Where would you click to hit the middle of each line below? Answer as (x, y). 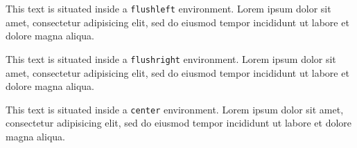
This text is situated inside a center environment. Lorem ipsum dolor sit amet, (175, 109)
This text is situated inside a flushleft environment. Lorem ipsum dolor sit (168, 8)
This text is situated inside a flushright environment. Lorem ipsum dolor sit (171, 58)
